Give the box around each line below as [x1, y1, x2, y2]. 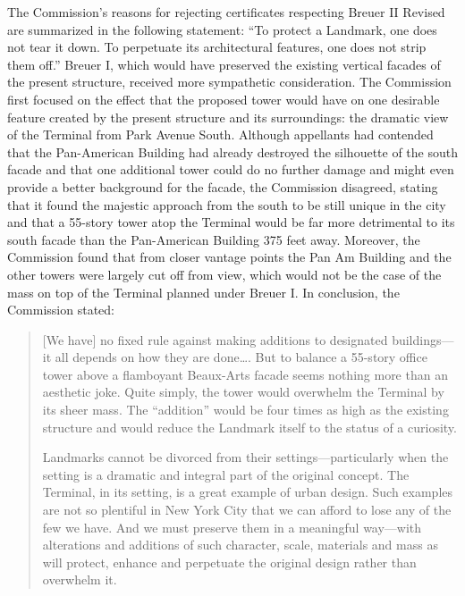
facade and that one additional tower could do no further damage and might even [7, 160, 454, 179]
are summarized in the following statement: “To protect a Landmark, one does [7, 20, 437, 38]
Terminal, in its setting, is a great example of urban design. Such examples [42, 483, 453, 501]
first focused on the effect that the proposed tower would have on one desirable [7, 89, 440, 108]
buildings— [392, 330, 454, 348]
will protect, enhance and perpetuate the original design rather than [42, 552, 417, 571]
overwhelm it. [42, 570, 117, 589]
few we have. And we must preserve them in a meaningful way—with [42, 517, 422, 536]
